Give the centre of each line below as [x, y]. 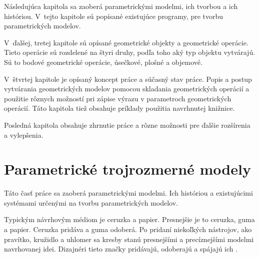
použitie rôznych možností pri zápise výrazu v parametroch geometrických [118, 98]
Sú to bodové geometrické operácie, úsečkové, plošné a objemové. [103, 62]
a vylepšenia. [24, 134]
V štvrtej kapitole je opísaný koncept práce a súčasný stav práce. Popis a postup [128, 79]
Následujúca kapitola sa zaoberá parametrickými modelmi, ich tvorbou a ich [121, 6]
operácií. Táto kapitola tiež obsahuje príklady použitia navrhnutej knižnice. [119, 108]
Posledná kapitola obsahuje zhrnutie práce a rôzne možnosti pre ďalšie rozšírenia [127, 125]
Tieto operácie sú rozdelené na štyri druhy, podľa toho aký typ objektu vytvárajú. [130, 52]
